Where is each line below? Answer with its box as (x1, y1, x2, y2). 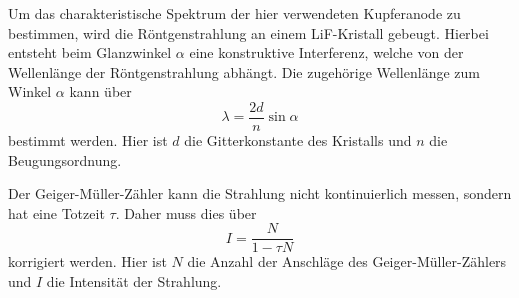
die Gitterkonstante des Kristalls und (184, 130, 412, 151)
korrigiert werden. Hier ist (8, 251, 167, 272)
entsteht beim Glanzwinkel (8, 42, 172, 63)
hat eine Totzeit (8, 202, 105, 223)
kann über (69, 81, 132, 102)
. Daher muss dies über (115, 202, 257, 223)
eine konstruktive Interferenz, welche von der (189, 42, 464, 63)
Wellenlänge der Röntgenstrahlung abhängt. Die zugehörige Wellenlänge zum (8, 61, 480, 82)
